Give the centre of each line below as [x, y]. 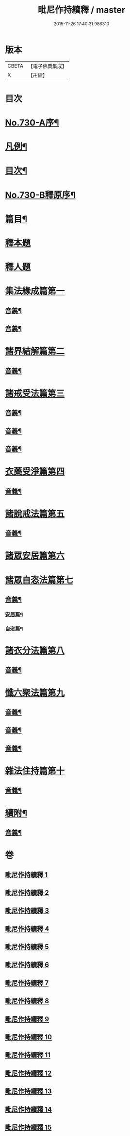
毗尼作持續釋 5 [27, 947]
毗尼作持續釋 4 [27, 929]
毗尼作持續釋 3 [27, 911]
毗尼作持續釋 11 [28, 1055]
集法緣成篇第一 [35, 291]
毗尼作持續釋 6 [27, 965]
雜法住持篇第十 [35, 771]
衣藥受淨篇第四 [35, 472]
